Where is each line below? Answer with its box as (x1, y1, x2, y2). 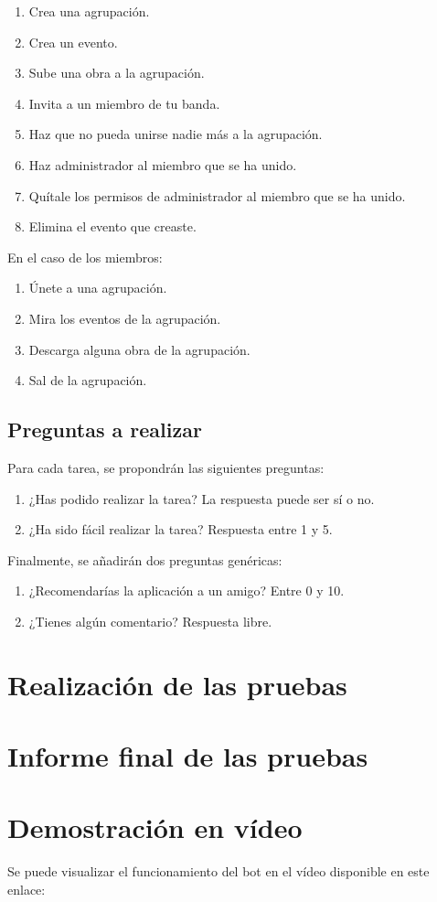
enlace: (7, 879, 46, 898)
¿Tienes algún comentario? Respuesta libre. (28, 611, 272, 630)
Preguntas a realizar (7, 415, 202, 444)
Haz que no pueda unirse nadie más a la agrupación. (28, 124, 323, 144)
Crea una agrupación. (28, 2, 150, 20)
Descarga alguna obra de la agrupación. (28, 339, 250, 359)
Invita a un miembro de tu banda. (28, 93, 220, 113)
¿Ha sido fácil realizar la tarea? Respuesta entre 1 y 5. (28, 520, 333, 539)
